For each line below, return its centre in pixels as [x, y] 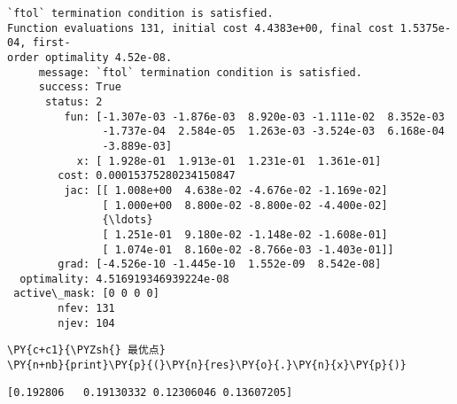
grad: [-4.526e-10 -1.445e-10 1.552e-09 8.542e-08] [220, 264]
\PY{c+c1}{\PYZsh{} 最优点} [86, 350]
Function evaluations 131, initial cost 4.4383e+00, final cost [201, 28]
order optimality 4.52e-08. [90, 57]
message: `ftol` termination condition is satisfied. [200, 72]
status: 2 [74, 101]
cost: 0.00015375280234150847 [147, 176]
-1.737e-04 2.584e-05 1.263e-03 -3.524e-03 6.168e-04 [273, 132]
